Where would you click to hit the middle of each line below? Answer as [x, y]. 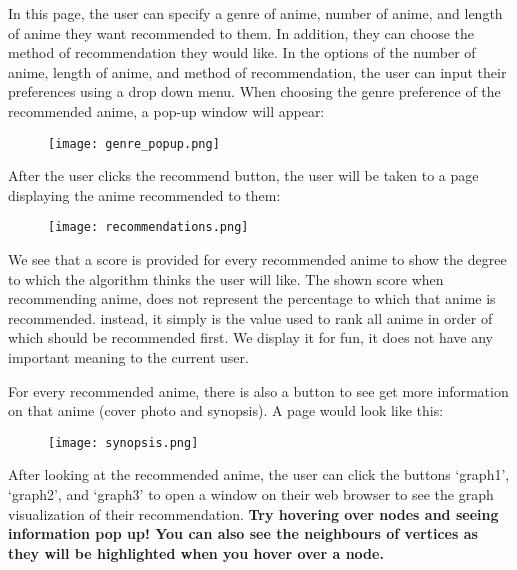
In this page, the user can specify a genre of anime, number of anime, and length [255, 13]
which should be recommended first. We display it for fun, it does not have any [251, 337]
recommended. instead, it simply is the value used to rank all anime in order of [250, 317]
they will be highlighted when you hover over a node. [196, 552]
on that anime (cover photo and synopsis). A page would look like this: [226, 410]
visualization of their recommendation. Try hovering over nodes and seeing [253, 513]
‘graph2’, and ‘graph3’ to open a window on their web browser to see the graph [251, 494]
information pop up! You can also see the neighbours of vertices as [243, 533]
